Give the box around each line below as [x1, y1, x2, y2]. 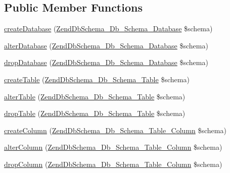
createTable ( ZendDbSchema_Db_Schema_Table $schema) [4, 74, 190, 84]
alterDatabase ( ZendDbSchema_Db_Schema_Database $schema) [4, 40, 208, 50]
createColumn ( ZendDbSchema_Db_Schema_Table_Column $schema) [4, 125, 226, 135]
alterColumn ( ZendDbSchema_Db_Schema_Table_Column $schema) [4, 142, 222, 152]
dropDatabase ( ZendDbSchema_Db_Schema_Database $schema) [4, 57, 208, 68]
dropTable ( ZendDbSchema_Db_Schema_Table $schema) [4, 108, 186, 119]
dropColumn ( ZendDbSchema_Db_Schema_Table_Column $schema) [4, 158, 222, 169]
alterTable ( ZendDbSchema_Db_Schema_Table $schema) [4, 91, 186, 101]
